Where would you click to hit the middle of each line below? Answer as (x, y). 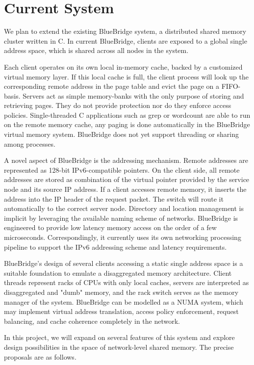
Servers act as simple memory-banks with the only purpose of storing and (133, 95)
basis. (12, 95)
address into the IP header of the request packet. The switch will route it (114, 198)
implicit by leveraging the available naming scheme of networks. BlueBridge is (121, 218)
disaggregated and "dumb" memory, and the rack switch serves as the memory (121, 292)
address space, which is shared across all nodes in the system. (96, 50)
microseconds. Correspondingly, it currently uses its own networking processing (123, 237)
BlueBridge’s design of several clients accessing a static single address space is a (124, 263)
